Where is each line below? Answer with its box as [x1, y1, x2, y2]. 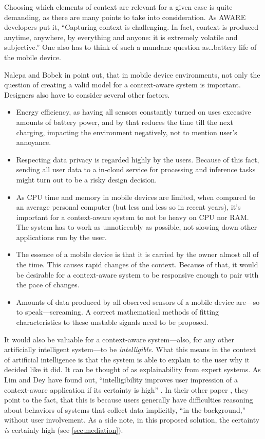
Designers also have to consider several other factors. [4, 89, 170, 100]
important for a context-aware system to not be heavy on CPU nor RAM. [16, 211, 249, 222]
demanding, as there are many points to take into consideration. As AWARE [4, 11, 246, 22]
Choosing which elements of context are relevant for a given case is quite [4, 2, 233, 12]
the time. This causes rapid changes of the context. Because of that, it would [16, 259, 258, 270]
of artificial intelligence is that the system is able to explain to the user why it [4, 354, 250, 364]
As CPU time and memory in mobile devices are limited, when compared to [16, 191, 256, 202]
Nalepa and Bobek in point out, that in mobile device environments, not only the [4, 69, 260, 80]
